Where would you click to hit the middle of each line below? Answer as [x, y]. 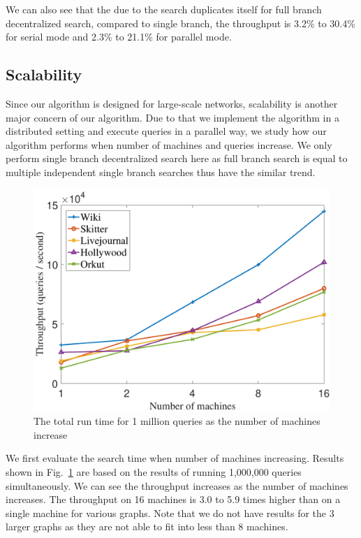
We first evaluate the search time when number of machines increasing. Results [175, 458]
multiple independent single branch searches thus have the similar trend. [161, 172]
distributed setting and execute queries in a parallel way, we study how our [166, 131]
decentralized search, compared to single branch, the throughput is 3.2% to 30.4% [180, 23]
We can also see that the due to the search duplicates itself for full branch [164, 9]
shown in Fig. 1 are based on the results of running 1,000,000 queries [154, 471]
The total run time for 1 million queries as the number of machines [177, 421]
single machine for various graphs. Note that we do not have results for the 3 [170, 512]
